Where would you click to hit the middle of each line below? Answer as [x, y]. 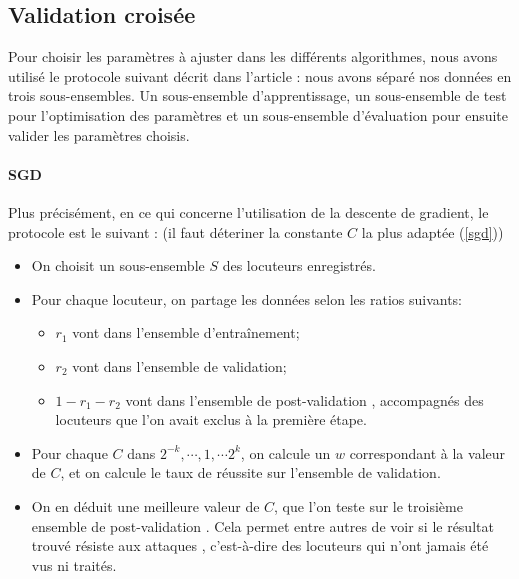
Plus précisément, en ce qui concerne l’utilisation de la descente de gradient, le [248, 211]
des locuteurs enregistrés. [299, 265]
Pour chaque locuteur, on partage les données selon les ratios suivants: [247, 298]
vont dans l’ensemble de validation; [179, 365]
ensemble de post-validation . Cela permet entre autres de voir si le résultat [262, 525]
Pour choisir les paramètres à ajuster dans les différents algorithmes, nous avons [253, 56]
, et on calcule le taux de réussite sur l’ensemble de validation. [250, 472]
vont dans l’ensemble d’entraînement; [186, 332]
